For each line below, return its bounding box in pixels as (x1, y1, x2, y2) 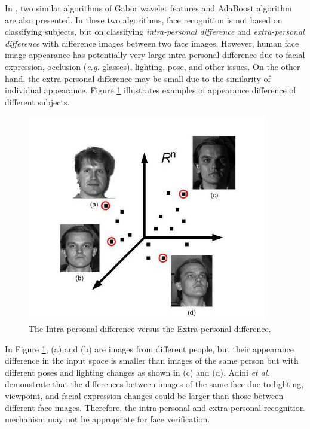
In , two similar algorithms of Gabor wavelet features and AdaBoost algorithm (5, 2, 292, 14)
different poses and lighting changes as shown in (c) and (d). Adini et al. (5, 366, 270, 378)
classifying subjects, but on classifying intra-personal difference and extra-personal (5, 25, 305, 38)
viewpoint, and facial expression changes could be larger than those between (5, 389, 284, 401)
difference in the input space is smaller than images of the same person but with (5, 354, 299, 367)
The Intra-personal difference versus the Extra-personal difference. (29, 322, 271, 334)
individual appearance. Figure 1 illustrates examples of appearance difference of (5, 84, 296, 96)
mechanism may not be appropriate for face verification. (5, 413, 210, 425)
